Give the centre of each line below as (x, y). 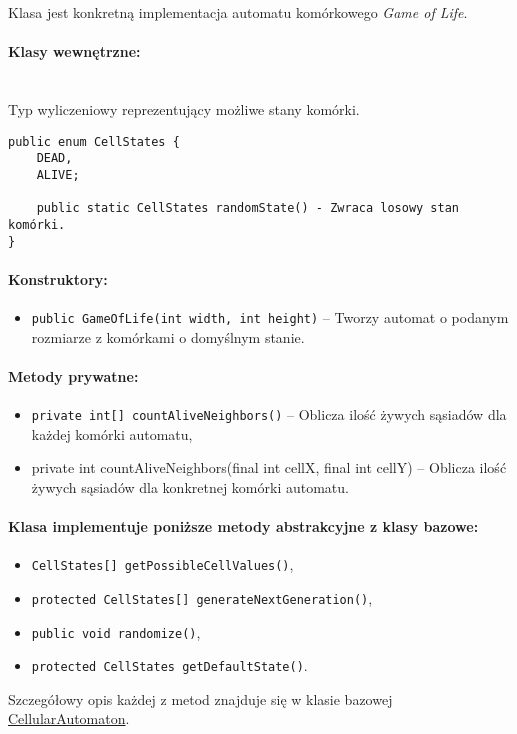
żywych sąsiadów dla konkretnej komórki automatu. (190, 486)
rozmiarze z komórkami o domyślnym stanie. (168, 336)
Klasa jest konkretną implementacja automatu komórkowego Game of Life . (238, 12)
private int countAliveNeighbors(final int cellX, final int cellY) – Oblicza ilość (269, 467)
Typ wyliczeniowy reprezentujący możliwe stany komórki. (184, 108)
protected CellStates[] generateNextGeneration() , (202, 597)
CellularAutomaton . (69, 718)
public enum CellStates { (94, 141)
